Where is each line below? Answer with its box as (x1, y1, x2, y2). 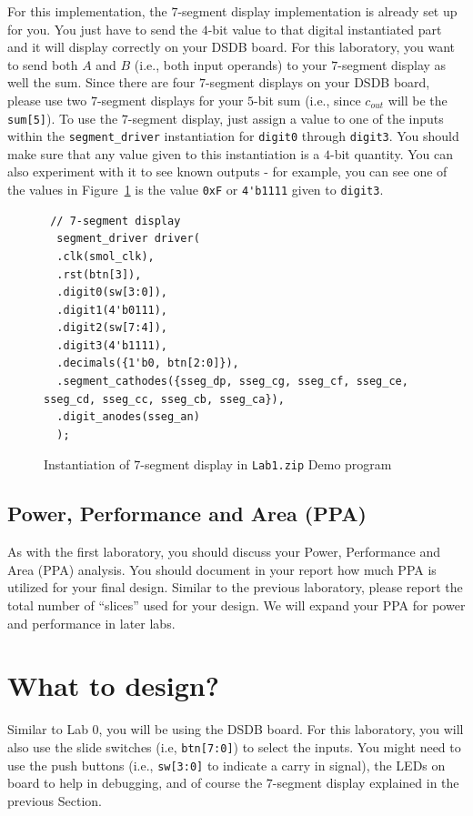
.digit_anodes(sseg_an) (56, 410, 200, 424)
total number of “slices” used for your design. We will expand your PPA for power (7, 596, 466, 615)
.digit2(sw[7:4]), (56, 321, 168, 335)
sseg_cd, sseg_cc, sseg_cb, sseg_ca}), (44, 392, 285, 406)
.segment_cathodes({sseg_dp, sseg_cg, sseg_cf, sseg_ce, (56, 375, 408, 388)
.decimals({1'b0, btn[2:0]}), (56, 357, 239, 370)
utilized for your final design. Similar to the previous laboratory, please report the (7, 578, 463, 597)
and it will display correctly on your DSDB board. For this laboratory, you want (7, 37, 456, 56)
